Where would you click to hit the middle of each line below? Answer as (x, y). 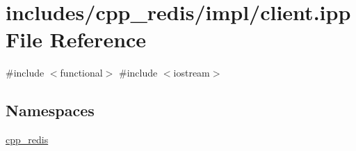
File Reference (76, 39)
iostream (192, 73)
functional (81, 73)
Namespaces (50, 110)
